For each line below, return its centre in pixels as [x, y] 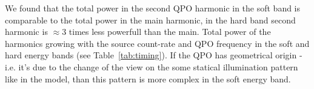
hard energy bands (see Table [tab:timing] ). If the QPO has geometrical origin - [154, 55]
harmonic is [26, 32]
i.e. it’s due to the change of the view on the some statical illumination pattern [152, 66]
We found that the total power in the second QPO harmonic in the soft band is [153, 8]
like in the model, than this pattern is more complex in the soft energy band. [148, 78]
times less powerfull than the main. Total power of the [170, 32]
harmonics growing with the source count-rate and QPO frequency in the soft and [157, 43]
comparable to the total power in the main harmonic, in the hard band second [150, 20]
